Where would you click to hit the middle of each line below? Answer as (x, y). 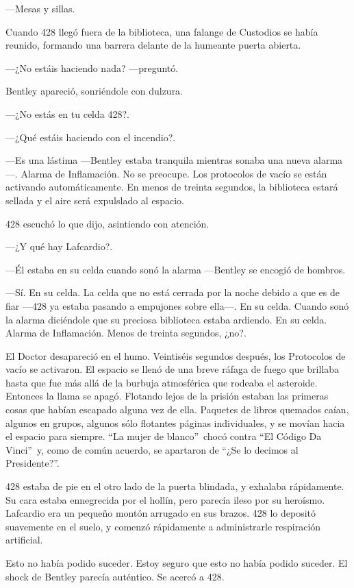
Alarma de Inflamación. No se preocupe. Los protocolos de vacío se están (174, 173)
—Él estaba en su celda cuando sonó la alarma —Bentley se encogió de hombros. (176, 269)
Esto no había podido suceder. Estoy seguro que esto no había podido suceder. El (177, 563)
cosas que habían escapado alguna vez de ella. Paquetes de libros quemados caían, (177, 409)
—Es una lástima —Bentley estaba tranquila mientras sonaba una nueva (158, 160)
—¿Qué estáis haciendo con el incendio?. (91, 137)
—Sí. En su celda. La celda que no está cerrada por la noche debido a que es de (173, 292)
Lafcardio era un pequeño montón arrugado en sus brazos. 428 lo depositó (161, 513)
